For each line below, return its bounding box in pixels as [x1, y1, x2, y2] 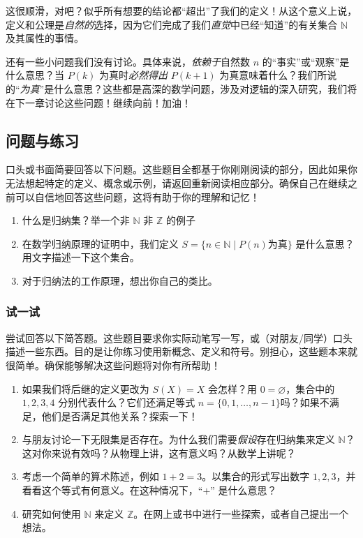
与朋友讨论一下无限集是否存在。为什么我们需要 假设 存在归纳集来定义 [22, 432, 335, 447]
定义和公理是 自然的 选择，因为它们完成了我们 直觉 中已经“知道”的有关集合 [6, 17, 338, 31]
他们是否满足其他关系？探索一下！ [41, 408, 198, 423]
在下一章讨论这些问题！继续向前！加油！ [6, 95, 191, 110]
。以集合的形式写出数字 [202, 469, 310, 484]
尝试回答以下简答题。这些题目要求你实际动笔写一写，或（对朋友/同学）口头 [6, 330, 353, 345]
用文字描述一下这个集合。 [22, 250, 140, 264]
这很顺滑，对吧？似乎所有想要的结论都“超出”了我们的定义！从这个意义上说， [6, 3, 357, 17]
